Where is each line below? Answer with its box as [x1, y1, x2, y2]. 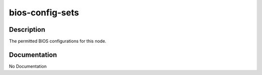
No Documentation [9, 63, 47, 69]
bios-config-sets [9, 7, 80, 18]
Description [9, 25, 46, 34]
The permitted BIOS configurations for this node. [9, 38, 107, 44]
